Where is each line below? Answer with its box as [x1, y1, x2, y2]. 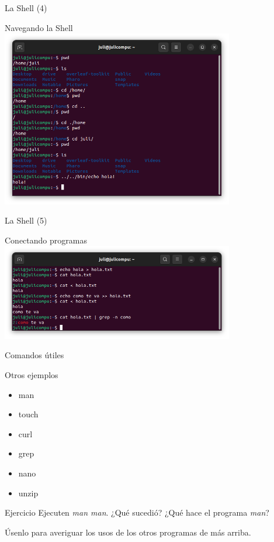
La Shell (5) [5, 214, 47, 227]
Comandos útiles [5, 349, 64, 361]
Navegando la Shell [5, 21, 73, 33]
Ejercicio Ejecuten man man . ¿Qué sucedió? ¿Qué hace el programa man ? [5, 506, 269, 519]
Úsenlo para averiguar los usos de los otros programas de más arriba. [5, 526, 251, 538]
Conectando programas [5, 234, 87, 246]
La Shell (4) [5, 2, 47, 13]
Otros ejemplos [5, 368, 58, 380]
